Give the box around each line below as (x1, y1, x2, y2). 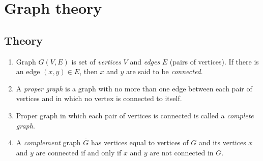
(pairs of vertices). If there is (169, 56, 259, 67)
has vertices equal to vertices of (91, 137, 189, 148)
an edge (16, 66, 40, 77)
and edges (130, 56, 160, 67)
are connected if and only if (36, 147, 122, 157)
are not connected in (150, 147, 214, 157)
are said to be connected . (126, 66, 203, 77)
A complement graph (16, 137, 81, 148)
